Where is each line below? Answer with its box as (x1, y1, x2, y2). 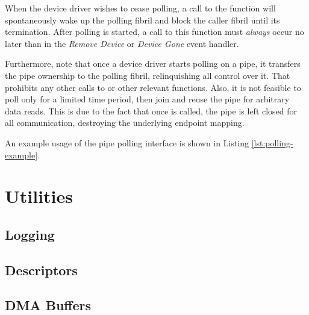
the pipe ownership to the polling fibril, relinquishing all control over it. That (5, 69, 290, 81)
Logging (5, 225, 55, 243)
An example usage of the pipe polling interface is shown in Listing (5, 136, 249, 149)
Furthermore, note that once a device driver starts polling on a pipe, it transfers (5, 57, 301, 70)
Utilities (5, 184, 73, 208)
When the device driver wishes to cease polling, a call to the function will (5, 2, 276, 14)
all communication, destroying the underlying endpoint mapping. (5, 116, 245, 129)
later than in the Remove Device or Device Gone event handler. (5, 37, 239, 49)
